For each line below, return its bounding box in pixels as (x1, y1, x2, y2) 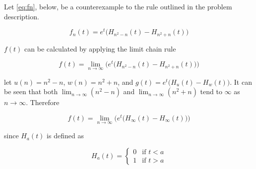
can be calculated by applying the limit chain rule (24, 43, 176, 54)
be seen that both (4, 86, 58, 97)
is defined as (47, 130, 84, 141)
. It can (230, 76, 252, 87)
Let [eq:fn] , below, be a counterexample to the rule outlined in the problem (4, 1, 232, 11)
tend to (200, 86, 222, 97)
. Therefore (26, 97, 60, 108)
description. (4, 11, 39, 21)
